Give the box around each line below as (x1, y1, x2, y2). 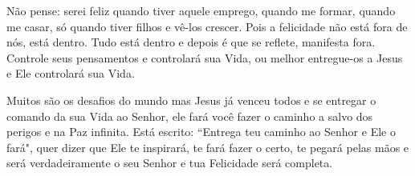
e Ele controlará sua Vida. (6, 65, 135, 82)
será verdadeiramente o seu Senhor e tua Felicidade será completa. (6, 154, 333, 171)
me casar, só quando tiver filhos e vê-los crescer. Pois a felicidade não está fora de (6, 18, 408, 34)
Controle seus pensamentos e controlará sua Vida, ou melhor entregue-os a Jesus (6, 49, 403, 66)
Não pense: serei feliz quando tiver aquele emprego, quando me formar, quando (6, 2, 396, 18)
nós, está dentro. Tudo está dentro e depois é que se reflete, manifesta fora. (6, 34, 376, 50)
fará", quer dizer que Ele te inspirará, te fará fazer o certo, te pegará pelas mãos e (6, 138, 409, 155)
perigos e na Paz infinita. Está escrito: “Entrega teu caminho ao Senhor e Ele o (6, 123, 396, 140)
